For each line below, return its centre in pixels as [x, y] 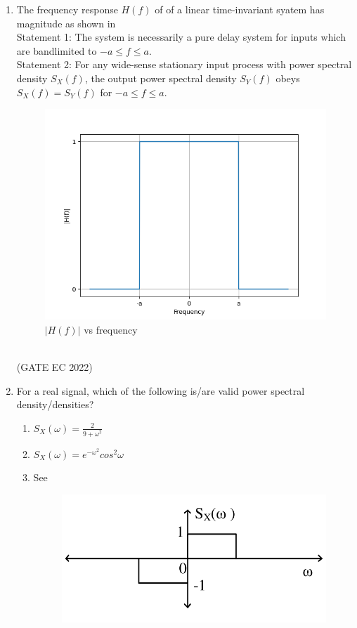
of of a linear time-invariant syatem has [240, 9]
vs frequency [111, 329]
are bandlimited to [57, 50]
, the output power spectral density [161, 78]
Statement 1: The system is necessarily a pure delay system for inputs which [181, 37]
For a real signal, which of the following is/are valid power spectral [161, 390]
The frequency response [67, 9]
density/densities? [55, 404]
